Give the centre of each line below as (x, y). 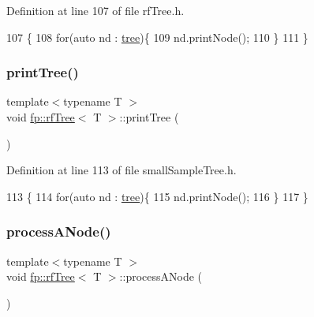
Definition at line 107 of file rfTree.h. (95, 10)
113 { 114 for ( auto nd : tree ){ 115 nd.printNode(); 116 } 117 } (157, 196)
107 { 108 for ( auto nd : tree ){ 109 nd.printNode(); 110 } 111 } (157, 37)
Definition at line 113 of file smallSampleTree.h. (121, 170)
